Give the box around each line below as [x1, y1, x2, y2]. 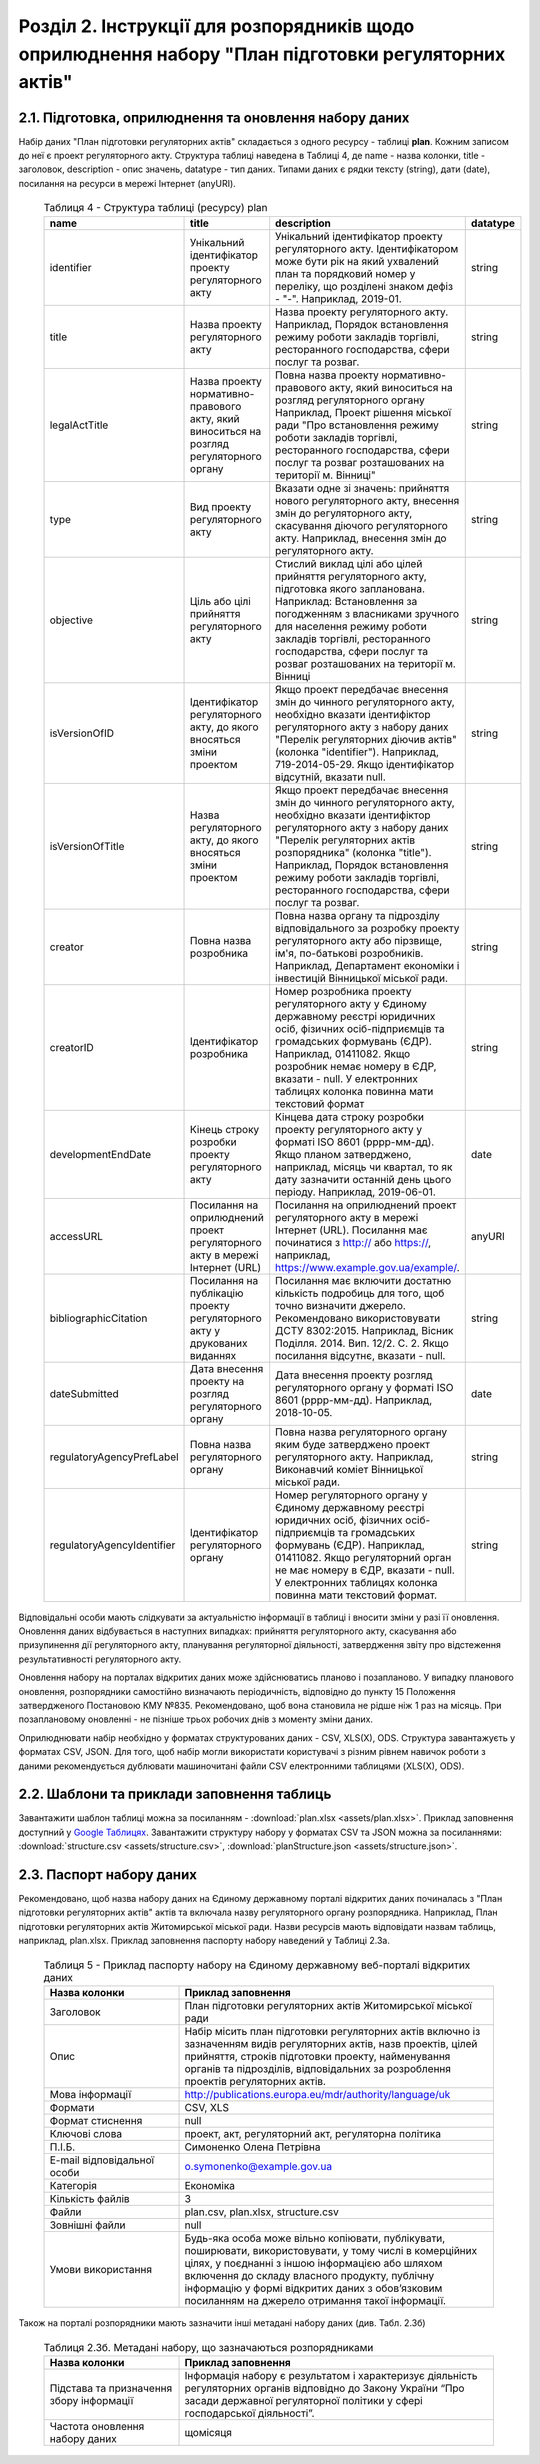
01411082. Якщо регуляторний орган [275, 1550, 452, 1564]
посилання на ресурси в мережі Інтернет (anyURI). [18, 177, 237, 189]
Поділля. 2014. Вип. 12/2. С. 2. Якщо [275, 1336, 449, 1350]
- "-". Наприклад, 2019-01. [275, 291, 402, 305]
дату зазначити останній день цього [275, 1172, 452, 1186]
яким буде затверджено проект [275, 1437, 430, 1451]
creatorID [49, 1040, 94, 1054]
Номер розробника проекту [275, 984, 412, 998]
